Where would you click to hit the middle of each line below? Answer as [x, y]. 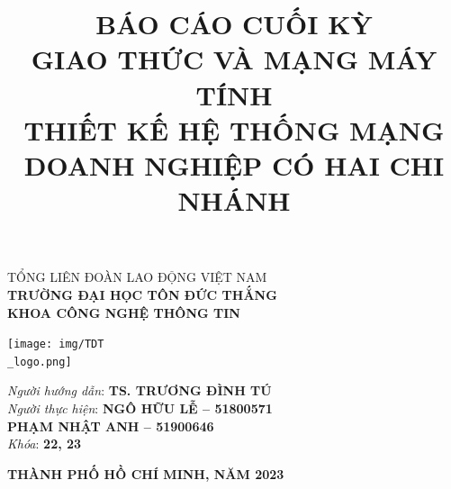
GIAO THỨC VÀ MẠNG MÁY [234, 59]
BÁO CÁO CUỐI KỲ [234, 24]
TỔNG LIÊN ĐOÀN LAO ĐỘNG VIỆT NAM [137, 277]
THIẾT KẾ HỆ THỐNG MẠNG [234, 129]
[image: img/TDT [56, 344]
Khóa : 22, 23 [45, 444]
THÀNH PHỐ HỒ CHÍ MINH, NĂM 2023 [146, 473]
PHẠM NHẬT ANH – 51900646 [111, 426]
